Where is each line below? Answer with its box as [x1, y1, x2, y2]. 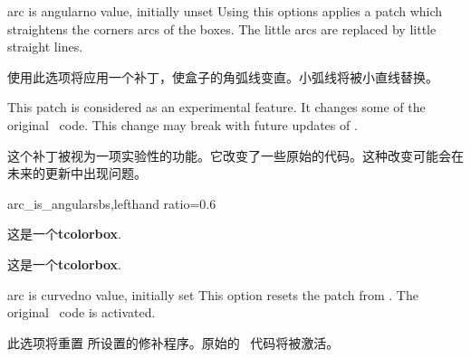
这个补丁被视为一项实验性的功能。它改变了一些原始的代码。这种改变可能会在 [7, 146, 464, 165]
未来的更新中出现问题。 [7, 164, 147, 183]
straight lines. [7, 37, 83, 56]
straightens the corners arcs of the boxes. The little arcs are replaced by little [7, 19, 437, 38]
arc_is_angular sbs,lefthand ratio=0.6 [7, 193, 216, 212]
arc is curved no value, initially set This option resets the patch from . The [7, 285, 418, 304]
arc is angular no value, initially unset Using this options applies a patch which [7, 2, 443, 20]
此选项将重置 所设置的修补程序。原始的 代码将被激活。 [7, 333, 340, 352]
